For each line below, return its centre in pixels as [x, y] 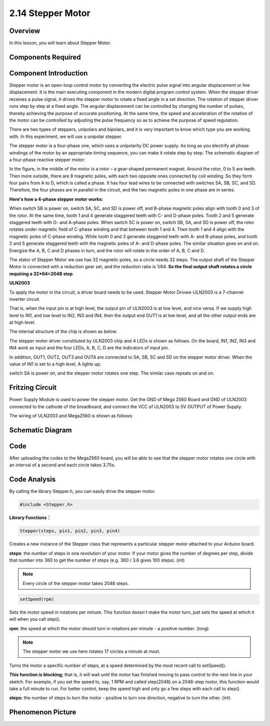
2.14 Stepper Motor [50, 13]
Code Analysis [32, 480]
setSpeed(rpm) [37, 599]
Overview [25, 31]
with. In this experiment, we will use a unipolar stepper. [66, 136]
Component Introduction [48, 73]
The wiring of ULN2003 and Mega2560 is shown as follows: [71, 416]
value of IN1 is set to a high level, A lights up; [55, 364]
